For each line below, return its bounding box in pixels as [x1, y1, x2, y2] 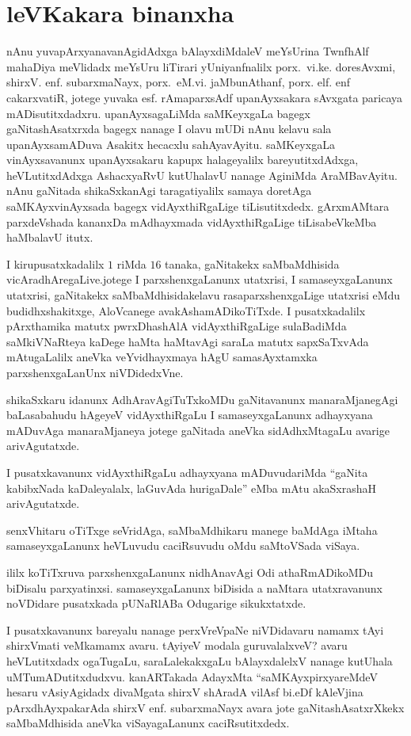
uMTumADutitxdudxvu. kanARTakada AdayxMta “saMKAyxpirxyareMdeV [6, 668, 378, 685]
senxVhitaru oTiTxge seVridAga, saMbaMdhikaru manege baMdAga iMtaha [6, 521, 378, 538]
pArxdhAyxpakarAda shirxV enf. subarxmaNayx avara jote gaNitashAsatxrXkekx [6, 699, 405, 715]
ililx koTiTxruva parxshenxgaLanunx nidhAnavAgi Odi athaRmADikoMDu [6, 563, 374, 580]
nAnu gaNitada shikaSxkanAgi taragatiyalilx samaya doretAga [6, 182, 312, 199]
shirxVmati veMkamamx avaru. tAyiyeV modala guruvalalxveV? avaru [6, 637, 348, 654]
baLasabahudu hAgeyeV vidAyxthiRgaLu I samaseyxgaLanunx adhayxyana [6, 406, 373, 423]
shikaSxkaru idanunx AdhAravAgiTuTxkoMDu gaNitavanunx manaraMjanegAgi [6, 391, 398, 407]
